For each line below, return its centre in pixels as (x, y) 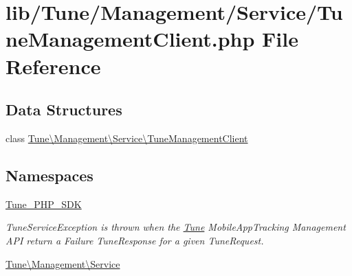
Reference (53, 66)
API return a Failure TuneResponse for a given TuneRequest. (135, 240)
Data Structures (64, 110)
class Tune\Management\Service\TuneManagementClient (127, 138)
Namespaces (49, 175)
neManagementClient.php (130, 39)
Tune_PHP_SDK (44, 204)
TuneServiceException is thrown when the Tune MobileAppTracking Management (176, 227)
